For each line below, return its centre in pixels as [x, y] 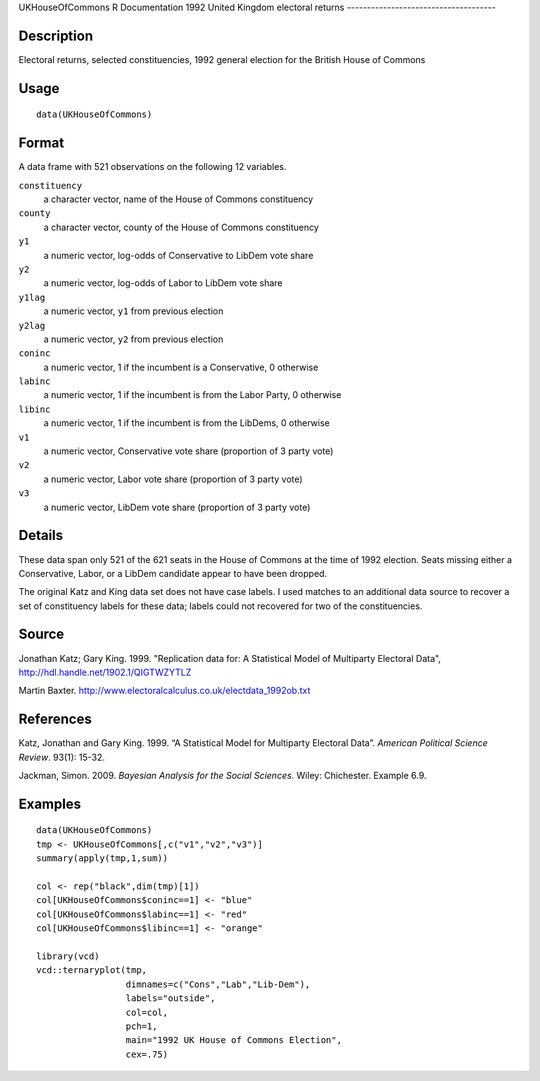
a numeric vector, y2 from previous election [133, 339]
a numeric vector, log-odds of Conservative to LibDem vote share [178, 255]
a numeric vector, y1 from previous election [133, 311]
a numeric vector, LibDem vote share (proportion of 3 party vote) [177, 507]
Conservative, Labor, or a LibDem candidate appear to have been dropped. [173, 573]
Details [41, 535]
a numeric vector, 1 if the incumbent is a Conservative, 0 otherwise [181, 367]
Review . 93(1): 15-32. [61, 757]
